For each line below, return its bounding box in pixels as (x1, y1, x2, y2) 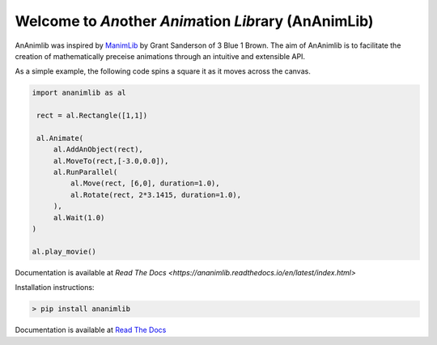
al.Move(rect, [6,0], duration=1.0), (70, 179, 220, 188)
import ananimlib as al (32, 88, 127, 97)
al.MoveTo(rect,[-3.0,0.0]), (53, 156, 169, 165)
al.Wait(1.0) (53, 213, 105, 222)
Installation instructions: (15, 283, 95, 292)
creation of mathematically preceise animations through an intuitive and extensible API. (15, 51, 306, 61)
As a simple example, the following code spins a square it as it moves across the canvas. (15, 66, 311, 76)
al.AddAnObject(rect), (53, 145, 143, 154)
